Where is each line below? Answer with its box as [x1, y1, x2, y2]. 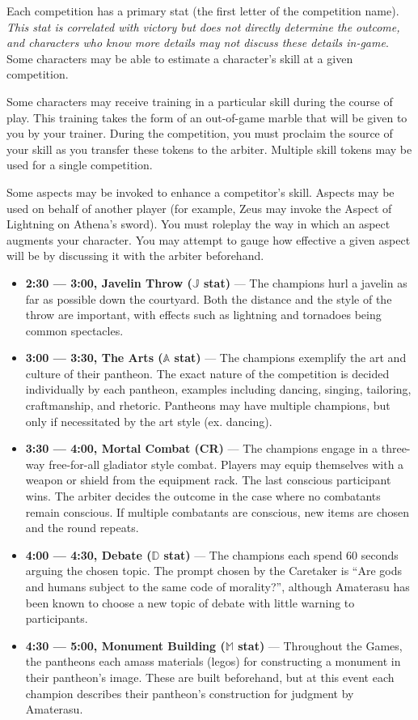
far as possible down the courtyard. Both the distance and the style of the [25, 290, 392, 307]
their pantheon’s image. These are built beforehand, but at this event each [25, 668, 395, 685]
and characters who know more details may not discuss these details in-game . [6, 34, 389, 51]
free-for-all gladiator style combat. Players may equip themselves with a [49, 455, 404, 472]
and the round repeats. [25, 519, 139, 536]
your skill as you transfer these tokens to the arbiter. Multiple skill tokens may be [6, 140, 412, 157]
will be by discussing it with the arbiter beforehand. [6, 247, 264, 264]
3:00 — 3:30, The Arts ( [25, 349, 163, 366]
